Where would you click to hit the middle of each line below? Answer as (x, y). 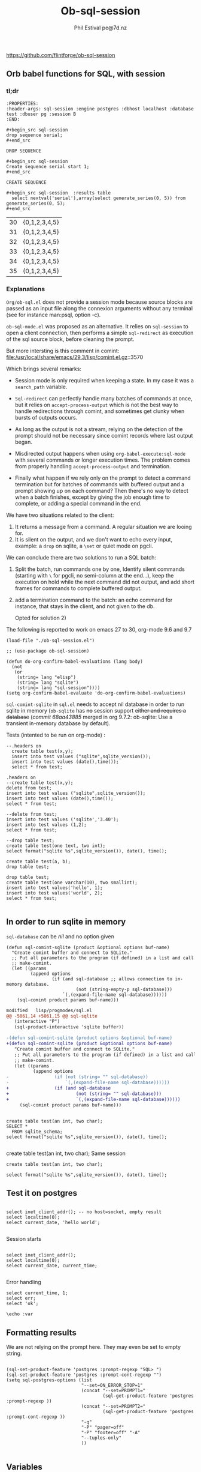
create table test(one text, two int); (56, 846)
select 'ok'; (22, 1304)
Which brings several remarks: (44, 369)
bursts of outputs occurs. (46, 417)
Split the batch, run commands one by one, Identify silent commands (100, 569)
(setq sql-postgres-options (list (49, 1380)
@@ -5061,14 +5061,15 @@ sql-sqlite (52, 1016)
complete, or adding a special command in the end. (78, 503)
